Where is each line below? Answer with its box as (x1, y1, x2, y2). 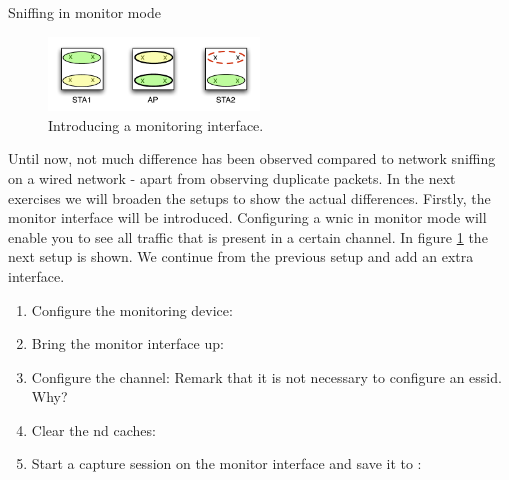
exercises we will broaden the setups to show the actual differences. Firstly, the (8, 187, 491, 208)
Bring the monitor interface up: (31, 333, 224, 354)
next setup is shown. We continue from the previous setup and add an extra (8, 246, 474, 267)
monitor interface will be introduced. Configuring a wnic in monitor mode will (8, 207, 487, 228)
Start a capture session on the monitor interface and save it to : (31, 453, 422, 474)
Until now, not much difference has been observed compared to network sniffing (8, 148, 496, 169)
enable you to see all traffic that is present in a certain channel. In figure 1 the (8, 226, 488, 247)
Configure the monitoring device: (31, 299, 233, 320)
